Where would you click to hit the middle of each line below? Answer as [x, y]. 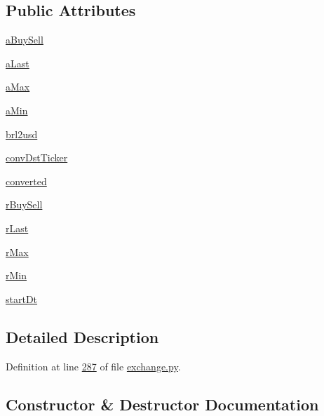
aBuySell [25, 40]
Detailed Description [82, 336]
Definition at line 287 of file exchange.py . [93, 366]
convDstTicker [37, 157]
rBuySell [24, 204]
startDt [22, 298]
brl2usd [22, 134]
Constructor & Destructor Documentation [162, 404]
